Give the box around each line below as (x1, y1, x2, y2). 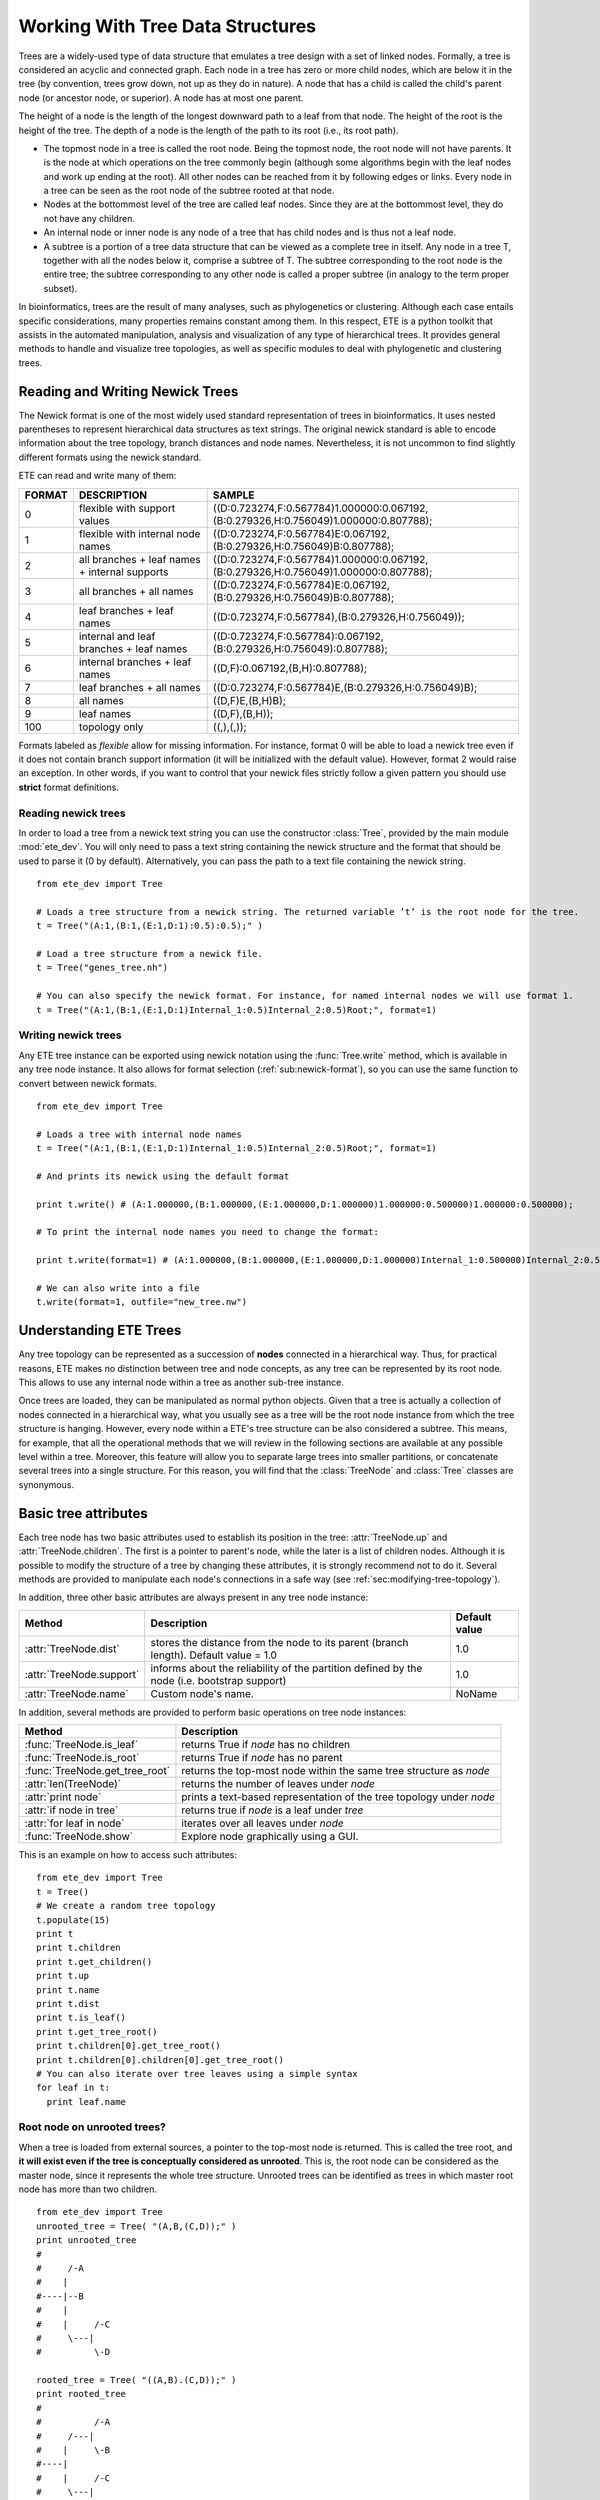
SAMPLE (212, 488, 255, 502)
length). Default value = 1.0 (150, 1648, 277, 1662)
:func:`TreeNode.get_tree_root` (24, 1764, 170, 1778)
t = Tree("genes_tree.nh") (36, 962, 169, 974)
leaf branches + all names (78, 680, 201, 694)
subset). (43, 282, 78, 294)
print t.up (36, 1970, 90, 1982)
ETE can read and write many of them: (18, 470, 177, 482)
